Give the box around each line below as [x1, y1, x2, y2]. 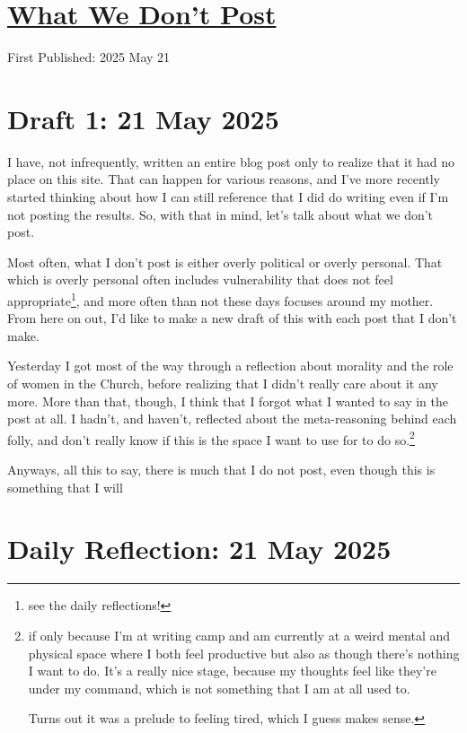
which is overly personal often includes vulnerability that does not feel [7, 270, 393, 289]
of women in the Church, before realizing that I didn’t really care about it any [7, 374, 438, 393]
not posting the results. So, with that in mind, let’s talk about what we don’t [7, 205, 434, 223]
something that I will [7, 477, 123, 496]
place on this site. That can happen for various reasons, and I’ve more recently [7, 170, 441, 188]
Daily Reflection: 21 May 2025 [7, 530, 392, 567]
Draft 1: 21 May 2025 [7, 100, 279, 136]
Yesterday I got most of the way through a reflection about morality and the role [7, 356, 454, 375]
